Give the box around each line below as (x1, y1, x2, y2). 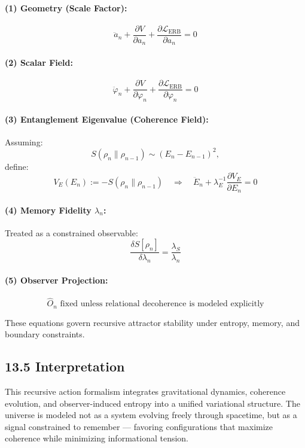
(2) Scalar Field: (5, 56, 74, 68)
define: (5, 160, 29, 172)
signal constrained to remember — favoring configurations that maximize (5, 420, 273, 432)
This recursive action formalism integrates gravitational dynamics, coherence (5, 385, 286, 398)
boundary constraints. (5, 328, 85, 340)
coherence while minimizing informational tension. (5, 432, 189, 444)
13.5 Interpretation (5, 357, 125, 376)
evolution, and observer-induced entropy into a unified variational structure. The (5, 397, 300, 409)
